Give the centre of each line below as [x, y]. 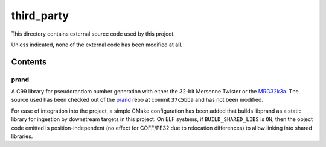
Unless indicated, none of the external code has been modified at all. [97, 45]
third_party [40, 16]
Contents [29, 62]
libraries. [22, 136]
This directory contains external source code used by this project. [93, 34]
